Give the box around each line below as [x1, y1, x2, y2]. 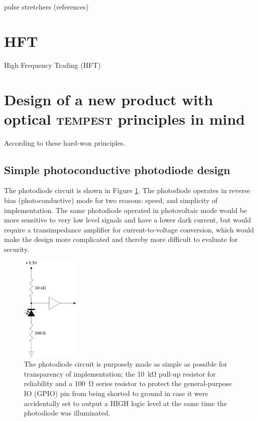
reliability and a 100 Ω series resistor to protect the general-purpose [24, 378, 232, 389]
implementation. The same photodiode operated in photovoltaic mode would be [4, 205, 247, 215]
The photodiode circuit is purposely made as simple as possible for [24, 359, 228, 369]
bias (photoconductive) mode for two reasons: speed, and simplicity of [4, 195, 218, 206]
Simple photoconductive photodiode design [4, 162, 231, 177]
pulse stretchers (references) [4, 1, 89, 11]
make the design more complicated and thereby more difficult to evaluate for [4, 234, 238, 244]
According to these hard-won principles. [4, 137, 126, 148]
